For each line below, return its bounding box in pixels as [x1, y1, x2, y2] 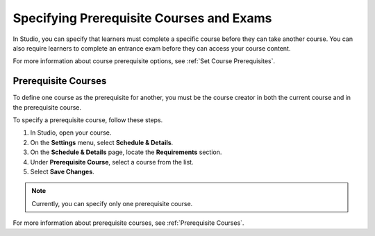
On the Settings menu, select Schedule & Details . [30, 138, 174, 146]
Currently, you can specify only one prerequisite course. [31, 199, 193, 208]
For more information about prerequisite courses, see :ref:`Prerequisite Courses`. [12, 219, 244, 227]
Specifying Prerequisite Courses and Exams [12, 10, 272, 26]
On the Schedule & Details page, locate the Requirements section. [30, 148, 222, 156]
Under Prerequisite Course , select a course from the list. [30, 158, 194, 166]
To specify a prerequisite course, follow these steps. [12, 116, 163, 124]
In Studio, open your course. [30, 128, 112, 137]
